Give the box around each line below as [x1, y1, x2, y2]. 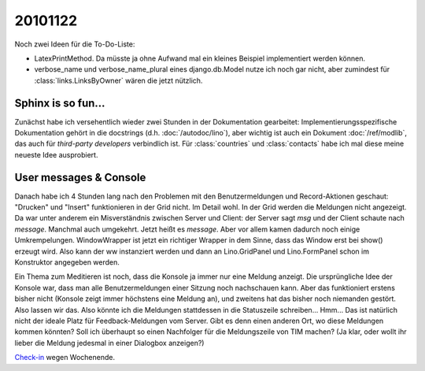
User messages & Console [14, 170, 146, 184]
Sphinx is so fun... [14, 96, 105, 109]
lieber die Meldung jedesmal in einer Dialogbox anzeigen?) [14, 338, 205, 347]
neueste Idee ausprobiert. [14, 150, 98, 159]
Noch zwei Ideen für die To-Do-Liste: [14, 39, 135, 49]
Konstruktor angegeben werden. [14, 258, 120, 267]
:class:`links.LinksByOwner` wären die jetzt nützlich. [34, 76, 203, 85]
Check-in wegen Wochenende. [14, 353, 116, 362]
